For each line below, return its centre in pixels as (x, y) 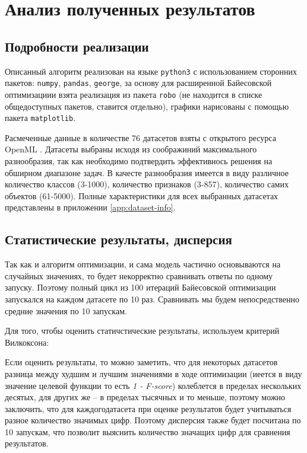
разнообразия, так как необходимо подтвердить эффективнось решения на (139, 160)
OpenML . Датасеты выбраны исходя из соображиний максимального (131, 149)
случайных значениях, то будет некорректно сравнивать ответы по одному (139, 275)
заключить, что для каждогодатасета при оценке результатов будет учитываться (148, 408)
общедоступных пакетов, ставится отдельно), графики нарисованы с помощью (147, 106)
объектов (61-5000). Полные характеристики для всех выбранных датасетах (142, 195)
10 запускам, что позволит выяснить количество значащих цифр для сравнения (148, 431)
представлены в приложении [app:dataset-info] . (90, 207)
